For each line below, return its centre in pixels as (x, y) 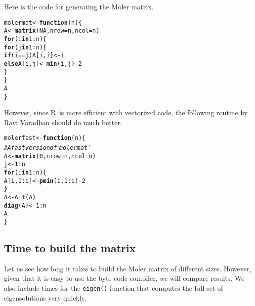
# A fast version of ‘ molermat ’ (47, 147)
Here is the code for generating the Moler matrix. (79, 6)
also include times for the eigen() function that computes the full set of (114, 287)
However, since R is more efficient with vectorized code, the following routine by (126, 112)
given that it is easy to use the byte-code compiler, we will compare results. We (124, 278)
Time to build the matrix (70, 247)
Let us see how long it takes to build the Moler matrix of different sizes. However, (128, 268)
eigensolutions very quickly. (45, 297)
